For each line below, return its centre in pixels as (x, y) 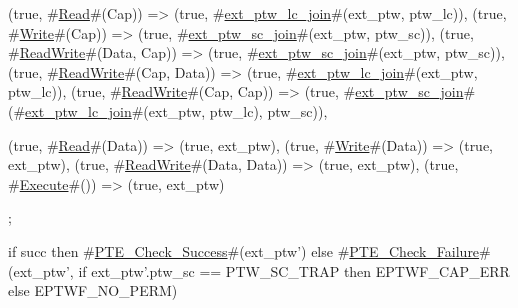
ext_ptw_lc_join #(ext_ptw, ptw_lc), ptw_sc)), (176, 110)
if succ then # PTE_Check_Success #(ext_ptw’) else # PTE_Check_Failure (244, 250)
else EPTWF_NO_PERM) (93, 290)
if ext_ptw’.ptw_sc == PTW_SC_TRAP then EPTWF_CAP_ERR (294, 270)
